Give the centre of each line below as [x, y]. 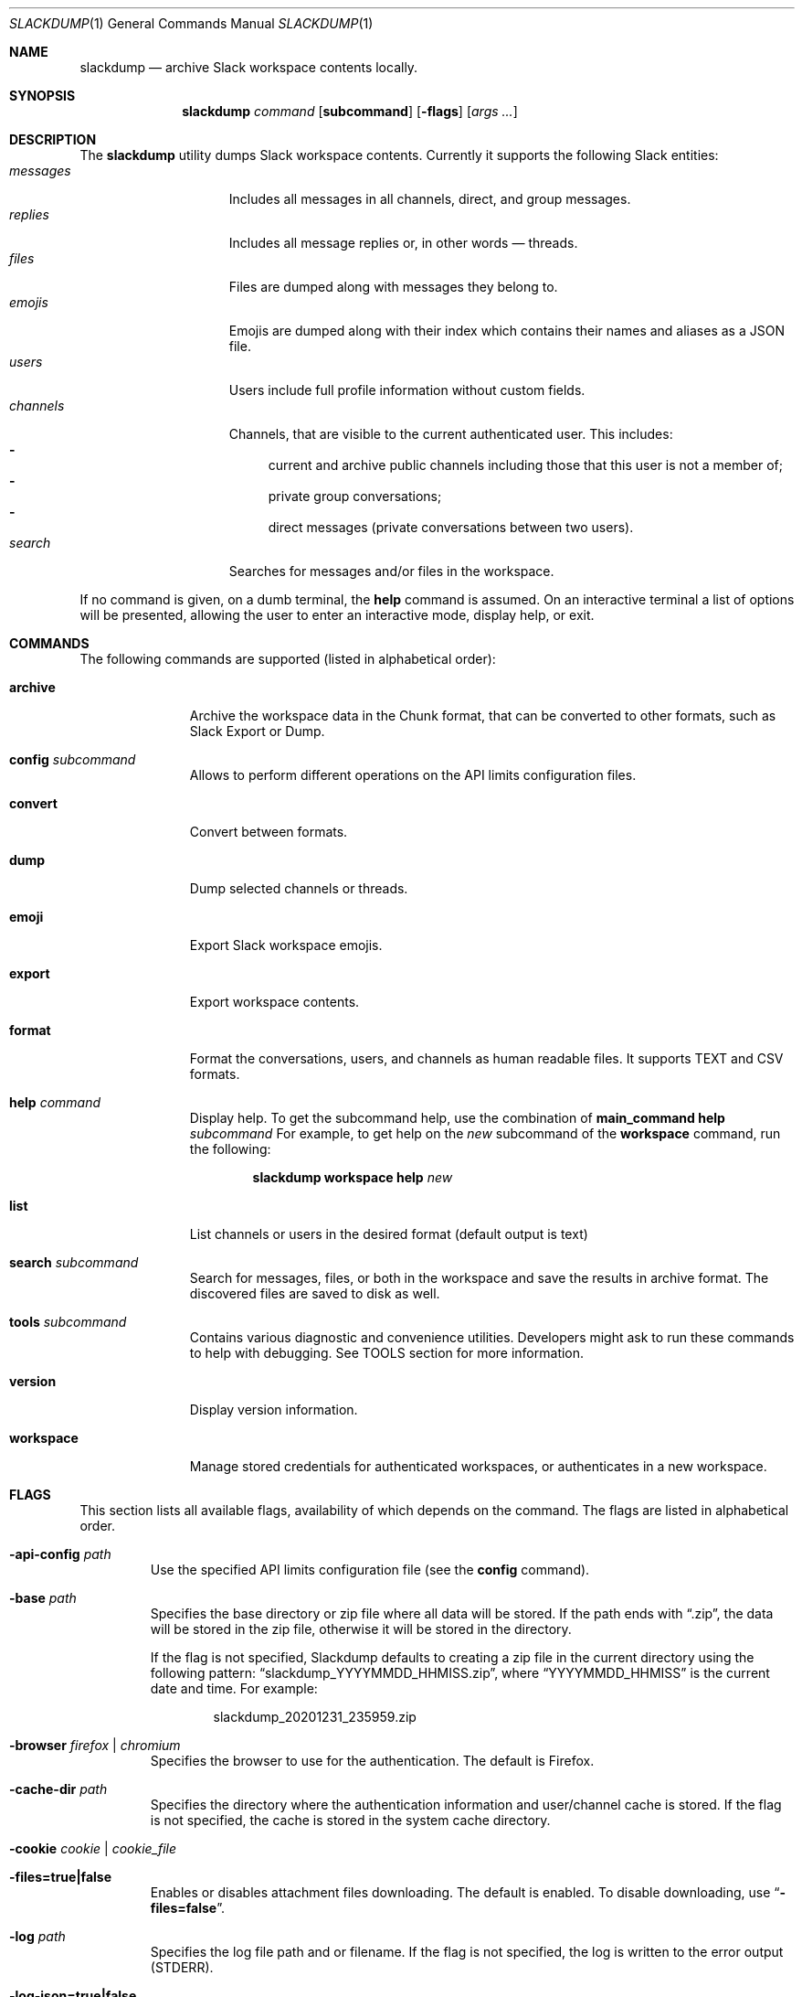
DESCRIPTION [53, 139]
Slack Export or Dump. [257, 731]
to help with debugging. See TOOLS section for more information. [387, 1353]
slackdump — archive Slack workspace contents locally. [249, 67]
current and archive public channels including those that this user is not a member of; [525, 465]
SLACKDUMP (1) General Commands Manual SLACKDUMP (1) [191, 23]
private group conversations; [355, 496]
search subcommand [74, 1262]
